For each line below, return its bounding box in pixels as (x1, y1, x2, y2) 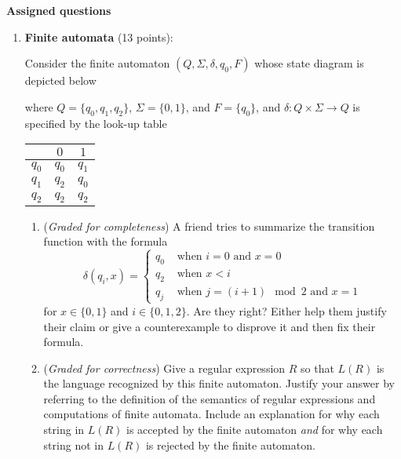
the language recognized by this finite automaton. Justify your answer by (43, 375, 395, 392)
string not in (43, 436, 104, 453)
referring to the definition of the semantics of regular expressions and (43, 390, 376, 406)
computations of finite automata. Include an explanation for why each (43, 406, 380, 422)
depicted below (24, 72, 97, 89)
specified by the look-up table (24, 115, 167, 131)
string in (43, 421, 85, 438)
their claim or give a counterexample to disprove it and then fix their (43, 318, 376, 334)
